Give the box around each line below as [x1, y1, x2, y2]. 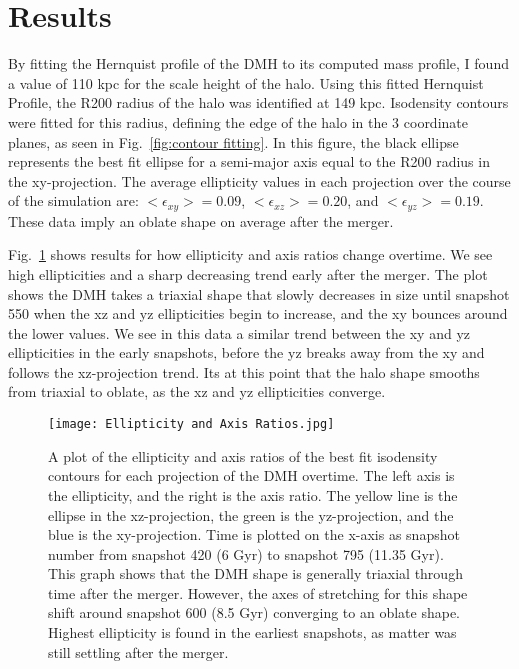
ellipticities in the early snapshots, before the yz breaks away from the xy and [8, 342, 485, 363]
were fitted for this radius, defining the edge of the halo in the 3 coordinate [8, 111, 468, 132]
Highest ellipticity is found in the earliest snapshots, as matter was [48, 622, 457, 643]
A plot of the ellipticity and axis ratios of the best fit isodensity [48, 445, 438, 466]
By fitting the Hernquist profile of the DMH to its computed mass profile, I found [8, 53, 509, 74]
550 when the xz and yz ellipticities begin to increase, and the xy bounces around [8, 303, 508, 324]
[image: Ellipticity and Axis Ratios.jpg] [48, 417, 335, 432]
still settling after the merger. [48, 641, 229, 662]
